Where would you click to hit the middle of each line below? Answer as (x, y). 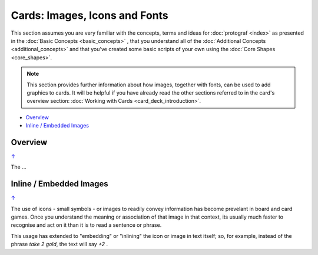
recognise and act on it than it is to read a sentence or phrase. (86, 225)
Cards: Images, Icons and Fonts (90, 15)
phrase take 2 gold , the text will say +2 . (59, 244)
